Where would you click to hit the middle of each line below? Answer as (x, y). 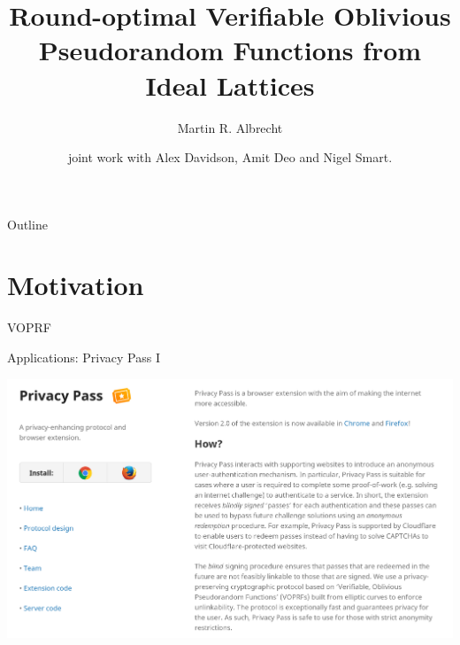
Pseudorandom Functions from (230, 50)
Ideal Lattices (230, 85)
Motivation (76, 285)
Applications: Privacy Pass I (84, 357)
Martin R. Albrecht (230, 127)
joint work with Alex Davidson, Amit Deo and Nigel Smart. (230, 157)
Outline (27, 224)
